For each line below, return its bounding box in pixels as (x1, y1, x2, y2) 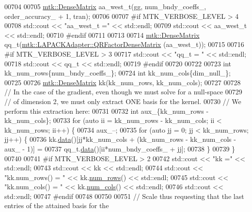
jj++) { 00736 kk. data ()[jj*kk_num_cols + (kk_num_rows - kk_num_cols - (4, 134, 236, 144)
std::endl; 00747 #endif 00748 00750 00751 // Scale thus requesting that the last (4, 191, 244, 201)
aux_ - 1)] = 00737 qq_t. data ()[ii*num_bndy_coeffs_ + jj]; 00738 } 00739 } (4, 143, 236, 153)
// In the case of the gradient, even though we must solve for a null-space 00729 (4, 87, 242, 97)
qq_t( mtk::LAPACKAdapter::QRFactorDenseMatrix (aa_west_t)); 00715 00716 (4, 39, 244, 49)
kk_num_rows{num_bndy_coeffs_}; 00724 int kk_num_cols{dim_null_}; (4, 68, 231, 78)
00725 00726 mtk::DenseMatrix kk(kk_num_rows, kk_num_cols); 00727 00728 (4, 77, 241, 87)
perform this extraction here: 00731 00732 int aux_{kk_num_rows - (4, 106, 209, 116)
